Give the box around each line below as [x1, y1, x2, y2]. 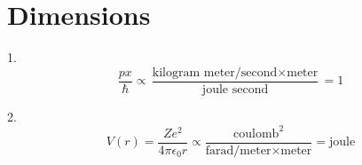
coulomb [233, 127, 279, 140]
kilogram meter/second [152, 66, 278, 79]
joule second [201, 82, 269, 96]
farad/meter [205, 144, 271, 157]
